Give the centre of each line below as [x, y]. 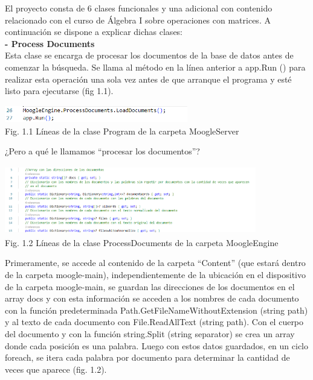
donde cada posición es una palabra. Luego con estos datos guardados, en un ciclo [157, 345]
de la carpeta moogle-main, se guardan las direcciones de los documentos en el [150, 286]
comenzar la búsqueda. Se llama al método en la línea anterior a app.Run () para [155, 67]
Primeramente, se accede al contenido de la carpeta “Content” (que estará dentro [155, 263]
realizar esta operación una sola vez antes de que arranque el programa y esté [148, 79]
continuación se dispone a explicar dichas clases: [94, 32]
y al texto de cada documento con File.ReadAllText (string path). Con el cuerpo [154, 322]
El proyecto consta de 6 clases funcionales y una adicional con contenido [139, 8]
